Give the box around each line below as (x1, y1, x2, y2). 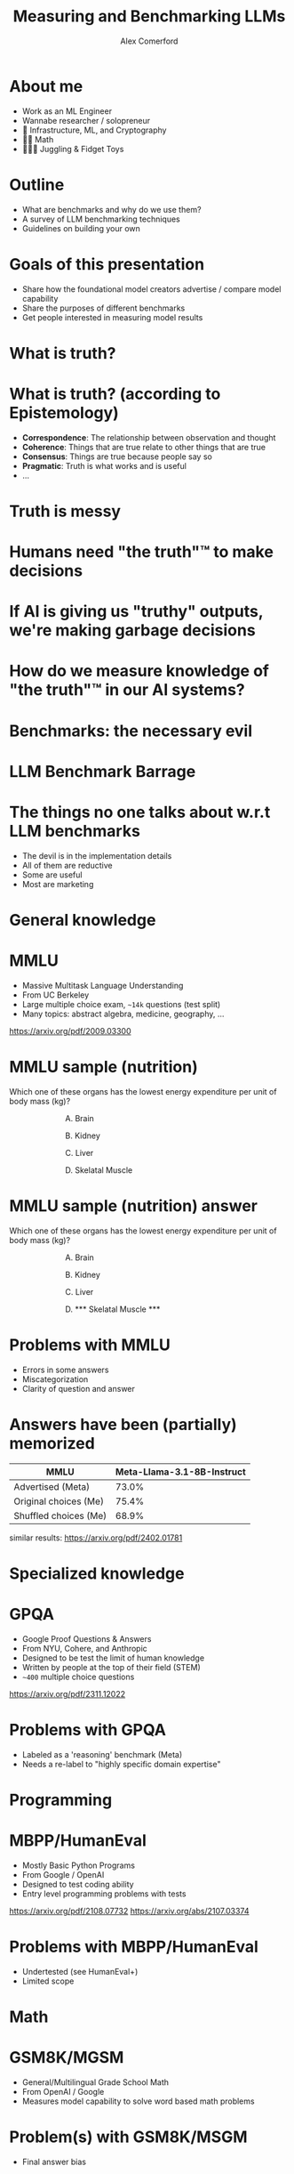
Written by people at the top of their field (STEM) (21, 1661, 202, 1672)
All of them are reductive (21, 860, 113, 870)
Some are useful (21, 869, 83, 880)
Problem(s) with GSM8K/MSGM (9, 2127, 248, 2147)
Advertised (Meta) (13, 1480, 91, 1492)
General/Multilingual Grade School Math (21, 2076, 169, 2088)
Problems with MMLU (9, 1335, 171, 1354)
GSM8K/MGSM (9, 2048, 124, 2068)
